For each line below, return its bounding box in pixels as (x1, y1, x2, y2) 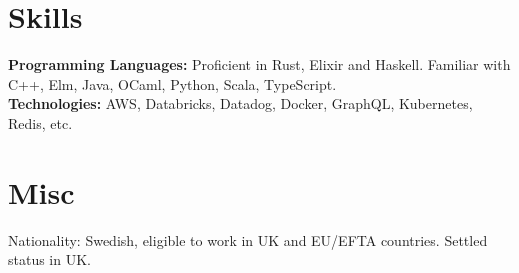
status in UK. (8, 249, 91, 270)
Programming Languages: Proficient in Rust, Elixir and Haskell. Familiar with (8, 54, 511, 75)
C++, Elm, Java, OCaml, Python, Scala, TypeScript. (8, 73, 337, 94)
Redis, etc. (8, 112, 73, 133)
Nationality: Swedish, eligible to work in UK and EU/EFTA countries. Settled (8, 229, 488, 250)
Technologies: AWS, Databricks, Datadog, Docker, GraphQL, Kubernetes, (8, 93, 473, 114)
